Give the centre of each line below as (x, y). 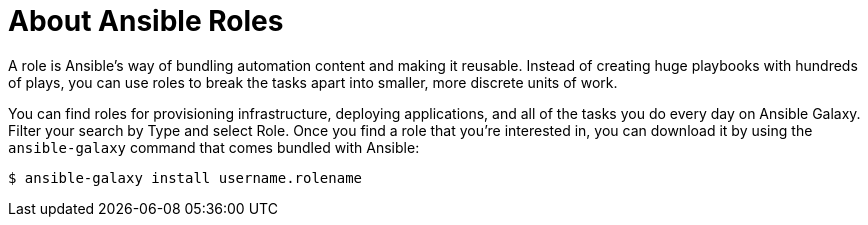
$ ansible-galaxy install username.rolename (185, 177)
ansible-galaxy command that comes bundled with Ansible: (214, 147)
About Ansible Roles (146, 21)
